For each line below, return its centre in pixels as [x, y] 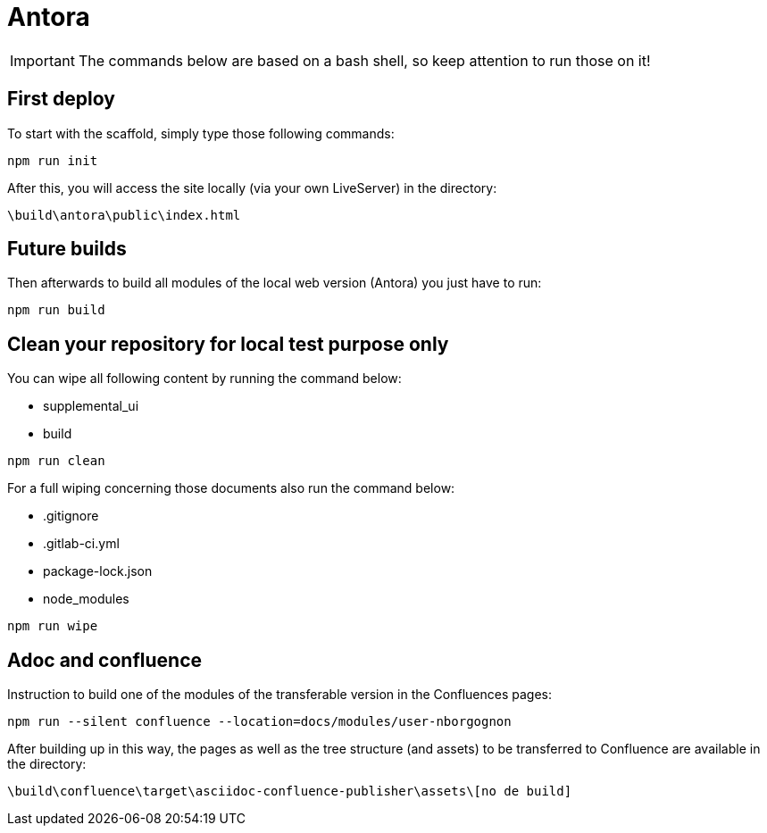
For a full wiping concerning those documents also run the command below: [231, 488]
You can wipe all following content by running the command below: [204, 379]
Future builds [67, 249]
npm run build [56, 310]
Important [42, 60]
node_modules [86, 599]
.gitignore [71, 516]
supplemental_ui [91, 406]
